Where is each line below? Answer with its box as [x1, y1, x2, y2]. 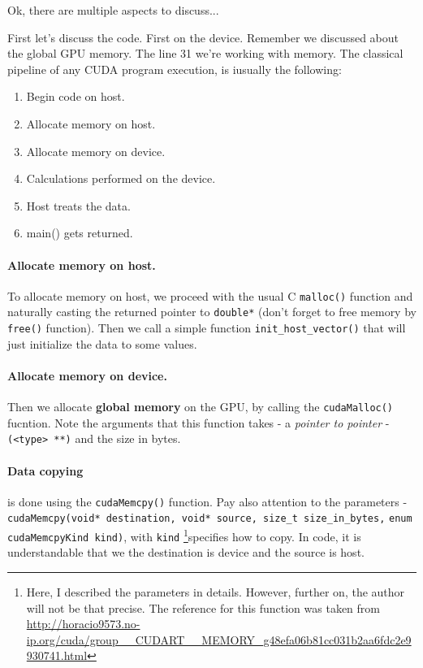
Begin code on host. [26, 88, 125, 105]
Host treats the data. [26, 197, 131, 214]
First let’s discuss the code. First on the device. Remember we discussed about [7, 28, 399, 46]
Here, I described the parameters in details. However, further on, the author [26, 583, 405, 601]
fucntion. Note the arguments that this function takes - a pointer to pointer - [7, 414, 390, 431]
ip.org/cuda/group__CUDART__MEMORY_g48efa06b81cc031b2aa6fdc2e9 [26, 631, 412, 648]
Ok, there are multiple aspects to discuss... [7, 2, 219, 18]
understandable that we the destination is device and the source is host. [7, 544, 365, 561]
